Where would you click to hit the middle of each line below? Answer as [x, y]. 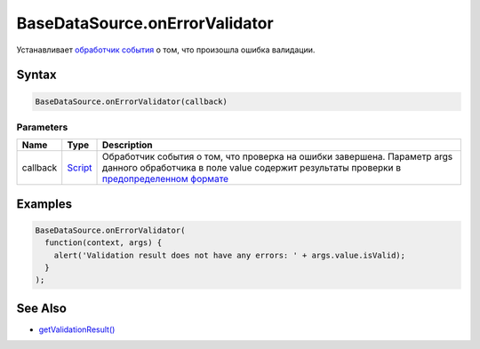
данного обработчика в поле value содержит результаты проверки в [252, 168]
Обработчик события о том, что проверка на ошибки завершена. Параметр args [278, 157]
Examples [44, 204]
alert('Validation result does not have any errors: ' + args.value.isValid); [230, 255]
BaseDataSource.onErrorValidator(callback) [132, 101]
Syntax [36, 75]
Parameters [42, 127]
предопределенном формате [166, 179]
